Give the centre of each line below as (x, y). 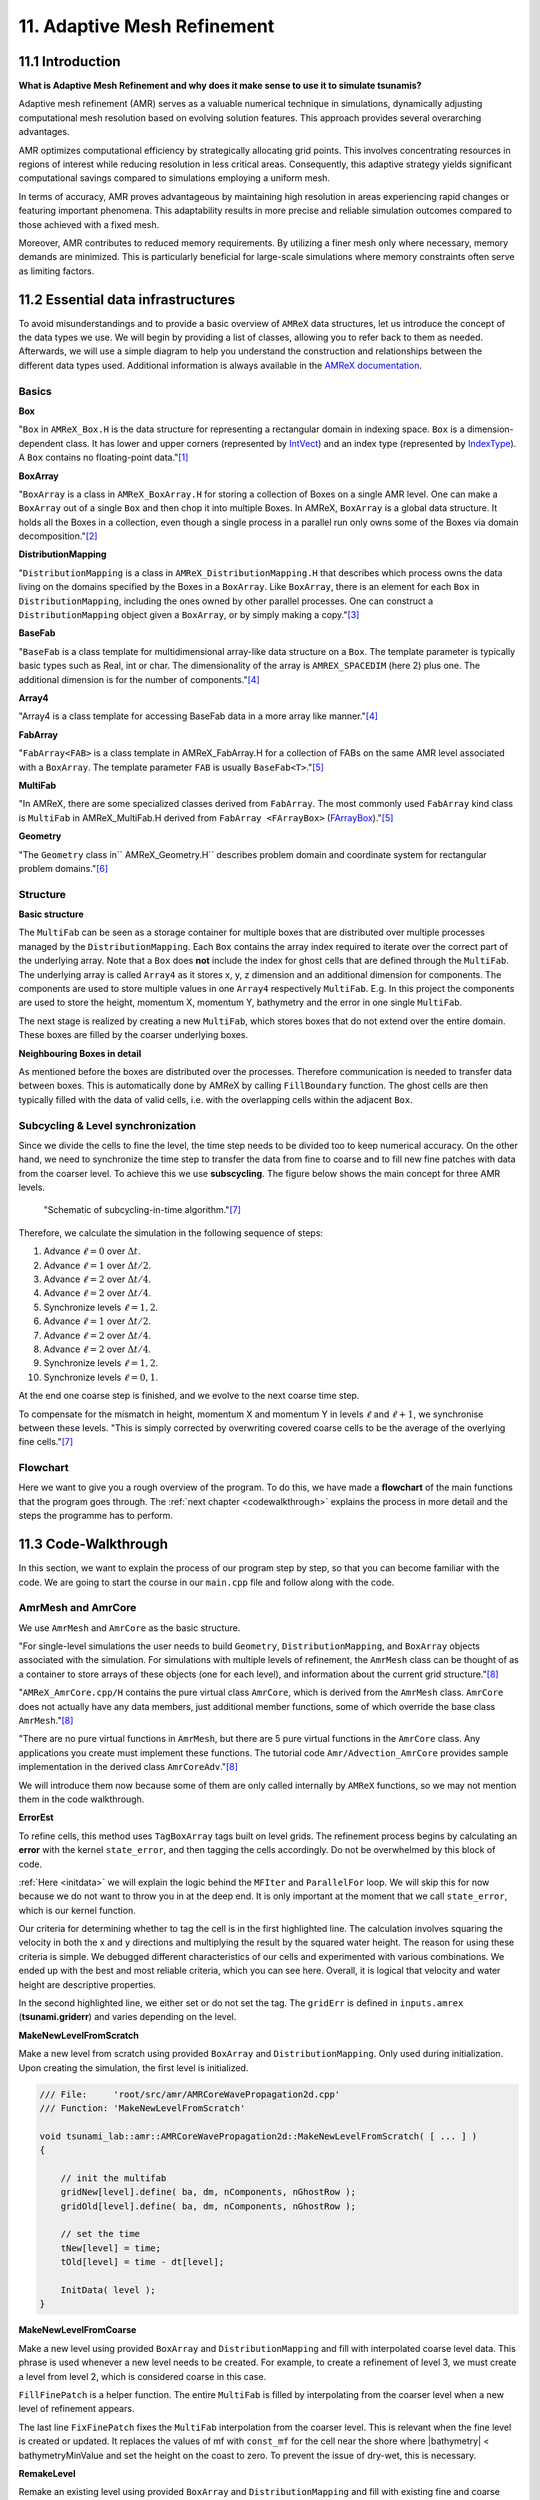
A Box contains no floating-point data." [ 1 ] (103, 457)
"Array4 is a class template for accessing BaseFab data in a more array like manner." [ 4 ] (198, 716)
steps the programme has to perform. (96, 1516)
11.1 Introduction (69, 61)
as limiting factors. (56, 271)
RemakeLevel (47, 2473)
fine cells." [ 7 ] (46, 1442)
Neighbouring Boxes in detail (80, 1053)
